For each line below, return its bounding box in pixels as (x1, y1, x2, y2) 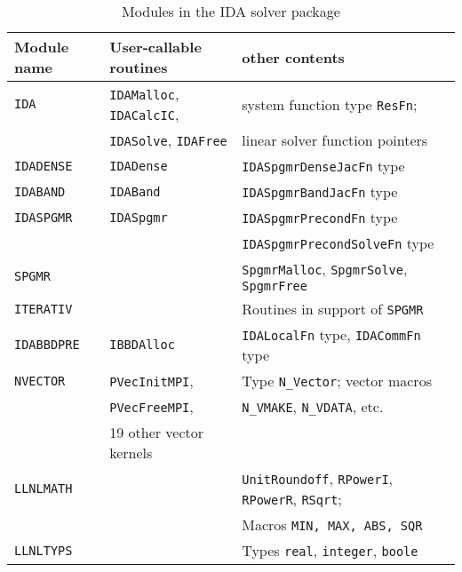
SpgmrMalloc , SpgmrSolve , (242, 258, 408, 279)
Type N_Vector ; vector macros (242, 370, 432, 391)
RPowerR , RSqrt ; (242, 489, 342, 509)
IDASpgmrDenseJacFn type (242, 155, 405, 176)
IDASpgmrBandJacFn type (242, 181, 398, 202)
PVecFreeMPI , (109, 396, 194, 417)
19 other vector (109, 422, 204, 442)
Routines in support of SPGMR (242, 298, 424, 319)
